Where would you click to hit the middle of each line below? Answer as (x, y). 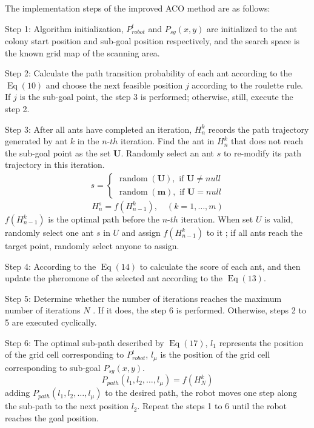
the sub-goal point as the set (58, 152)
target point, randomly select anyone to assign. (92, 246)
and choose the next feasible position (114, 85)
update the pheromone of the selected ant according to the (114, 278)
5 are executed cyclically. (51, 322)
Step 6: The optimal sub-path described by (85, 342)
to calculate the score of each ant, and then (220, 266)
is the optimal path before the (104, 219)
